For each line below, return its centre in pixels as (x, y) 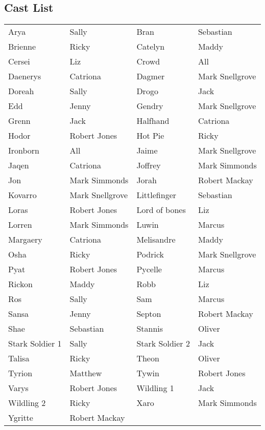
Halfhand (153, 121)
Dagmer (151, 76)
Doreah (21, 91)
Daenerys (25, 76)
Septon (149, 314)
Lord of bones (161, 210)
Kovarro (22, 195)
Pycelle (149, 269)
